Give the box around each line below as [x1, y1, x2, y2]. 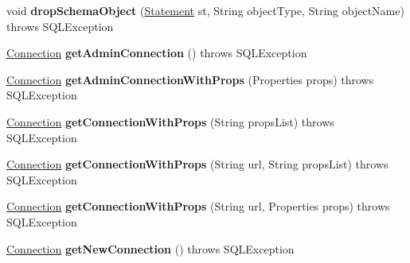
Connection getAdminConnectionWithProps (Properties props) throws [6, 71, 374, 87]
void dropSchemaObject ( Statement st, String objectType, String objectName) [6, 2, 404, 18]
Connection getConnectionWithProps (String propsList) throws [6, 113, 334, 130]
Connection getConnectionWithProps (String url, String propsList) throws [6, 156, 389, 172]
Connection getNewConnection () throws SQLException [6, 240, 295, 257]
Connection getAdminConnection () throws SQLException [6, 44, 307, 61]
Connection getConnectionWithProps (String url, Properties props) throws [6, 198, 390, 215]
